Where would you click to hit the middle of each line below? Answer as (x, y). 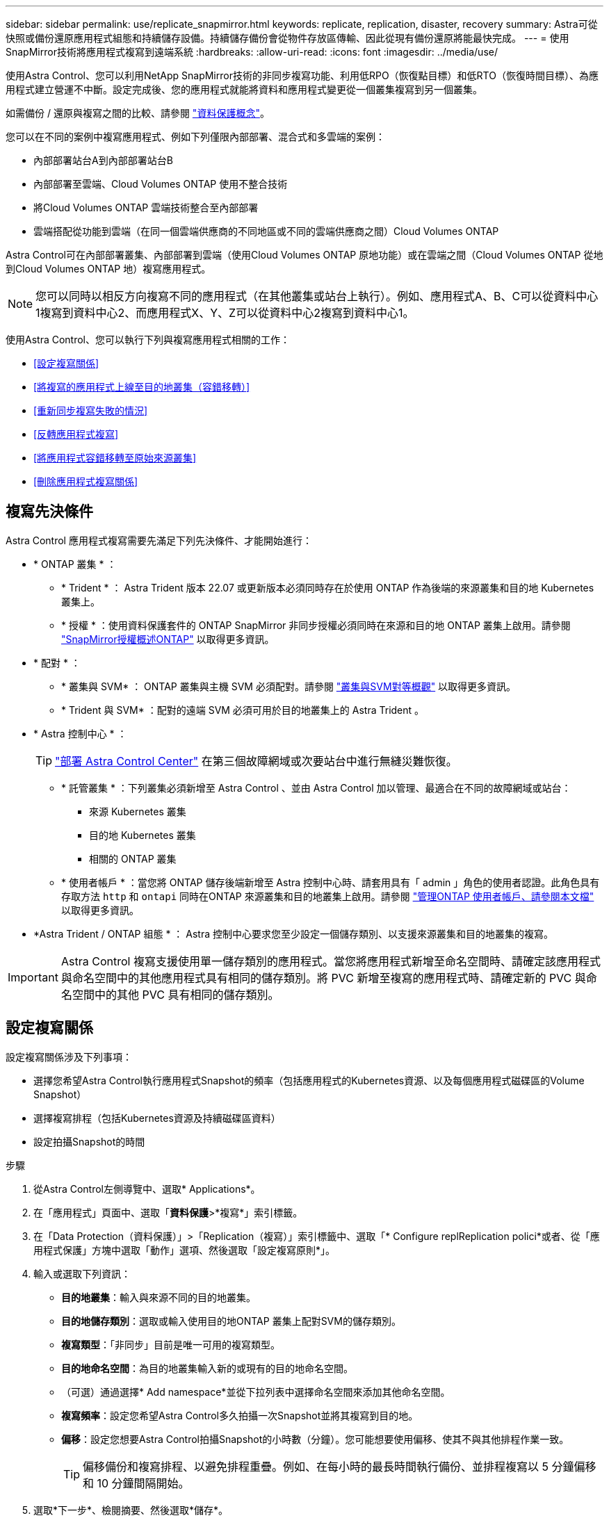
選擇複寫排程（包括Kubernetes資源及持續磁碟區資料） (157, 1118)
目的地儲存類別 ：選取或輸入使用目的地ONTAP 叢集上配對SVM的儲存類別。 (231, 1321)
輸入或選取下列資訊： (82, 1273)
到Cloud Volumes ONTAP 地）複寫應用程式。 (108, 269)
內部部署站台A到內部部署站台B (103, 160)
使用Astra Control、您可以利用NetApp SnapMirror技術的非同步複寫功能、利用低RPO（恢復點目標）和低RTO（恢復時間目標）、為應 (302, 75)
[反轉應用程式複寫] (76, 434)
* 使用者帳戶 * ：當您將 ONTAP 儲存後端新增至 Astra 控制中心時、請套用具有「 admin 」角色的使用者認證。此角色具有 (331, 882)
